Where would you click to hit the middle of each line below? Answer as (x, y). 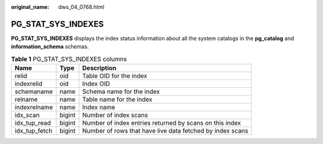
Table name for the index (117, 100)
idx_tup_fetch (33, 131)
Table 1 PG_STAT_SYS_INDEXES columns (69, 59)
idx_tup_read (33, 123)
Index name (99, 108)
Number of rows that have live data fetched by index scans (165, 131)
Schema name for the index (121, 91)
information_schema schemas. (50, 47)
